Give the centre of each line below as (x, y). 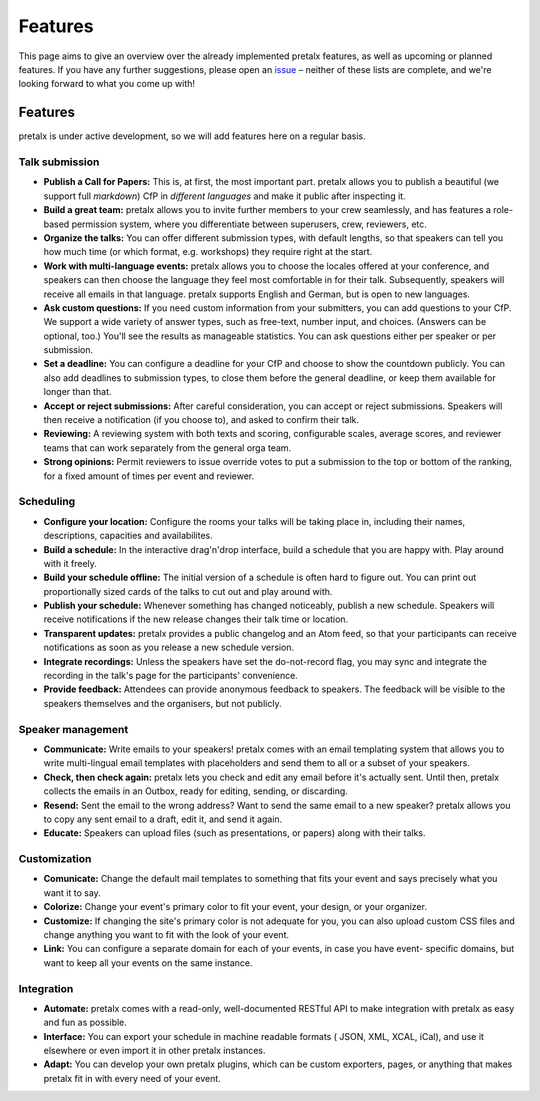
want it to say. (72, 892)
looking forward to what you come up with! (106, 84)
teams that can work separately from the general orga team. (167, 447)
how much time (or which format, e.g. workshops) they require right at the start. (208, 252)
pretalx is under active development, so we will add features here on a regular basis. (192, 136)
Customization (55, 859)
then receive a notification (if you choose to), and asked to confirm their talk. (201, 420)
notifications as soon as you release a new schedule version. (169, 647)
